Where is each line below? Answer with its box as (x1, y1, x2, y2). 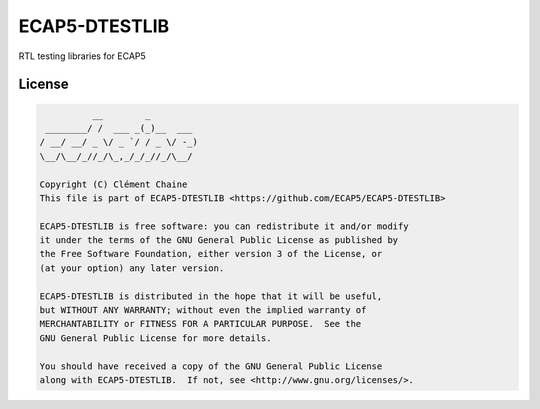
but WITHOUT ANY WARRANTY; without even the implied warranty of (39, 305, 367, 316)
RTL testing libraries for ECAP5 (18, 50, 147, 62)
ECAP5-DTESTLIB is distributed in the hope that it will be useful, (39, 290, 383, 302)
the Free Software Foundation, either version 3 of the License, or (39, 248, 383, 260)
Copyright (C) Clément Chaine (39, 178, 188, 190)
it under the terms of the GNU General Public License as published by (39, 235, 399, 246)
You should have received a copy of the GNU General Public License (39, 360, 383, 372)
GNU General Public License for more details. (39, 332, 272, 344)
